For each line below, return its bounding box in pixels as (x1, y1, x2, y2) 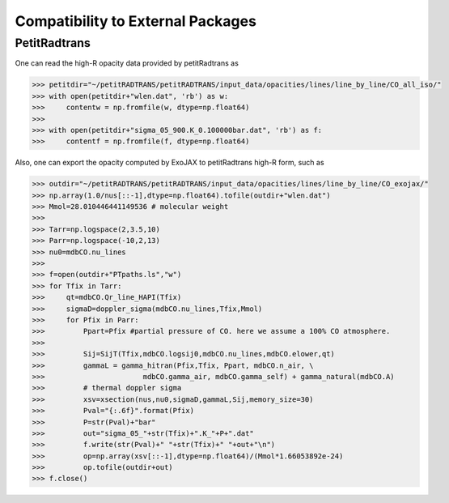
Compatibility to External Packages (15, 12, 256, 30)
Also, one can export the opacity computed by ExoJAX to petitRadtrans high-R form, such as (15, 158, 324, 168)
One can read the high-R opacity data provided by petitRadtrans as (15, 58, 239, 68)
